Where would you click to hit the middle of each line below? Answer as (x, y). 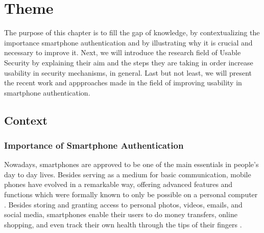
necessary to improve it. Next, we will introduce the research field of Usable (123, 52)
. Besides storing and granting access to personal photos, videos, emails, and (123, 204)
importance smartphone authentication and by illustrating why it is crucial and (128, 42)
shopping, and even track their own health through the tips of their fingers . (123, 224)
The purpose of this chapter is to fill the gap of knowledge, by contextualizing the (132, 32)
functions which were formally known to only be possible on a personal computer (131, 194)
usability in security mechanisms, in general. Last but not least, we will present (128, 72)
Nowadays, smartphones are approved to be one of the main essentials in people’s (131, 164)
